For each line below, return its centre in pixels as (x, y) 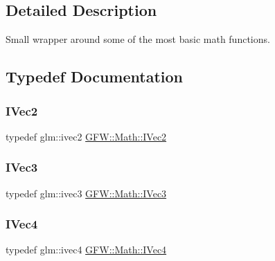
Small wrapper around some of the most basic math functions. (138, 39)
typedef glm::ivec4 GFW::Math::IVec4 (86, 250)
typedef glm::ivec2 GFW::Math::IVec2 (86, 136)
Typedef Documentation (94, 76)
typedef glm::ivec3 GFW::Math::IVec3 (86, 193)
